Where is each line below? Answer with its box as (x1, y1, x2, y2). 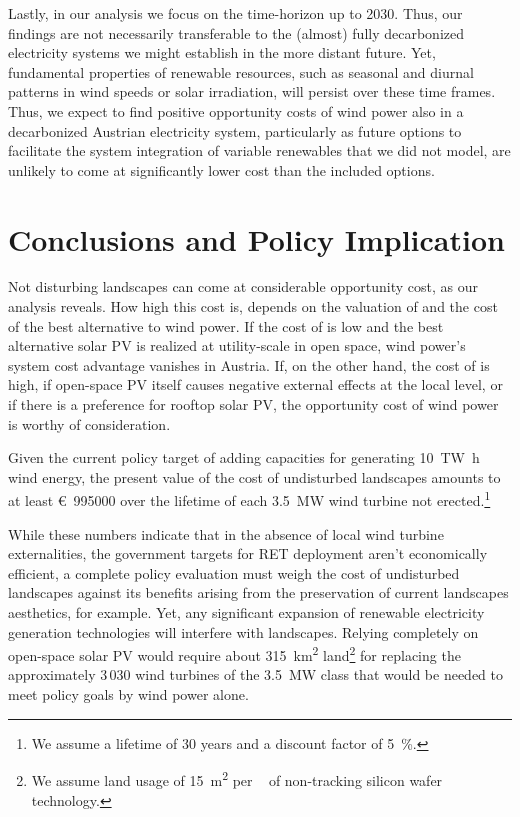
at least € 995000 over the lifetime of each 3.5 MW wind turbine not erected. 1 (8, 487, 491, 511)
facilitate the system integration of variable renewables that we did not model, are (8, 140, 511, 161)
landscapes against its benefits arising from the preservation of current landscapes (8, 582, 509, 603)
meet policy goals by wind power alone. (8, 684, 249, 705)
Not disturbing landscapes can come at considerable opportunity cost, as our (8, 276, 479, 297)
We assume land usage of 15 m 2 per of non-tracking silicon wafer (31, 767, 443, 790)
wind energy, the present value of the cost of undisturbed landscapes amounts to (8, 466, 501, 487)
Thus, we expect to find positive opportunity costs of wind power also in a (8, 100, 464, 121)
